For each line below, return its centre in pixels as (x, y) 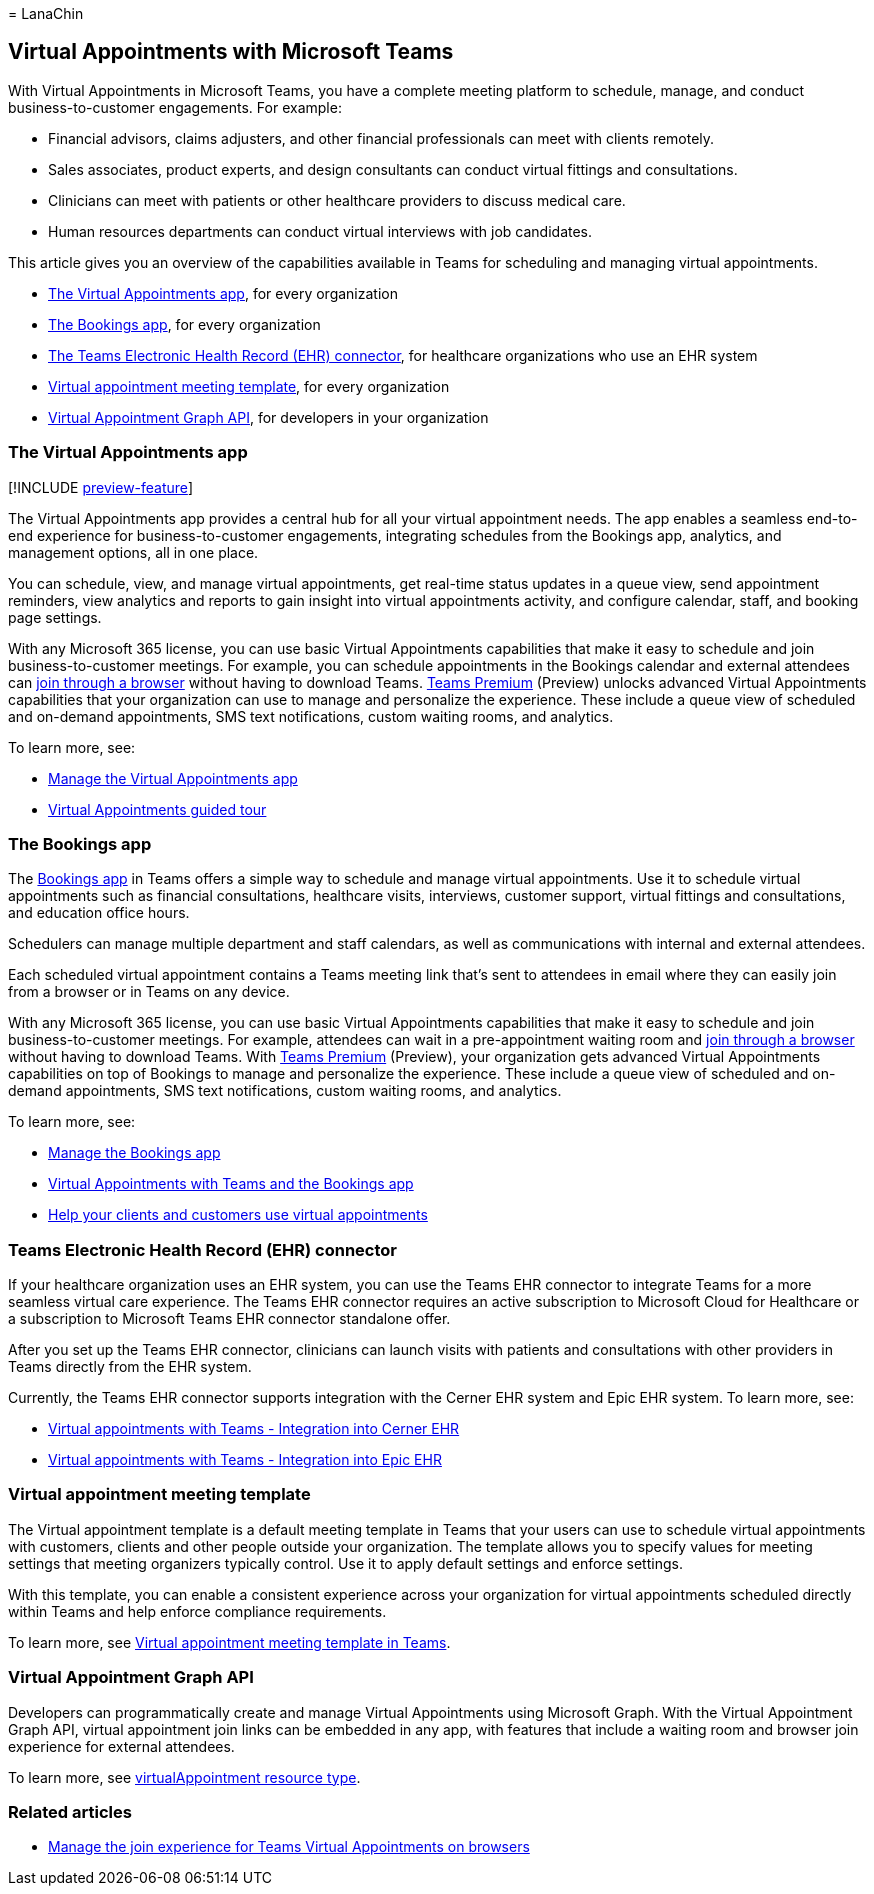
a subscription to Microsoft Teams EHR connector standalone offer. (229, 1319)
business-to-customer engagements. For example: (175, 107)
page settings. (55, 617)
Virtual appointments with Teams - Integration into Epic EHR (245, 1460)
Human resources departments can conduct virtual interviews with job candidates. (320, 231)
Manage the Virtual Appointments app (173, 778)
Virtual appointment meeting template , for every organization (249, 386)
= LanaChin (46, 13)
